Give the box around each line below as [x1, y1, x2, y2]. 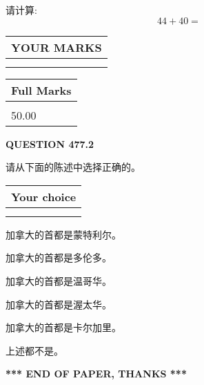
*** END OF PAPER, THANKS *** [6, 366, 187, 381]
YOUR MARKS [11, 39, 102, 55]
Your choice [11, 188, 76, 205]
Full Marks [11, 82, 72, 98]
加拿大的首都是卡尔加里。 [6, 320, 121, 335]
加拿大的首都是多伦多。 [6, 250, 112, 265]
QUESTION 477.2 [6, 136, 94, 151]
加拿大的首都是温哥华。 [6, 273, 112, 288]
